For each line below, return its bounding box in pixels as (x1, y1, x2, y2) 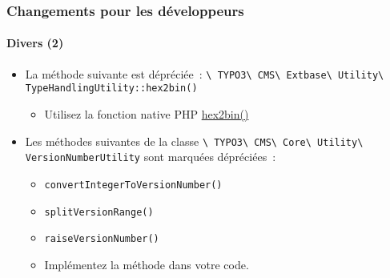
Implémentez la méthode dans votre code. (44, 256, 249, 272)
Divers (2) (6, 34, 64, 51)
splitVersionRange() (44, 206, 154, 218)
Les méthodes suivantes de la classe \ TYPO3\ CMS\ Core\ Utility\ (25, 132, 364, 149)
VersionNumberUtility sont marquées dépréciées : (25, 148, 276, 165)
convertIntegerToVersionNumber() (44, 179, 223, 191)
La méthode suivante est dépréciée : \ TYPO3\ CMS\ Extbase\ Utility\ (25, 65, 384, 82)
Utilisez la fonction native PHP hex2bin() (44, 105, 249, 122)
